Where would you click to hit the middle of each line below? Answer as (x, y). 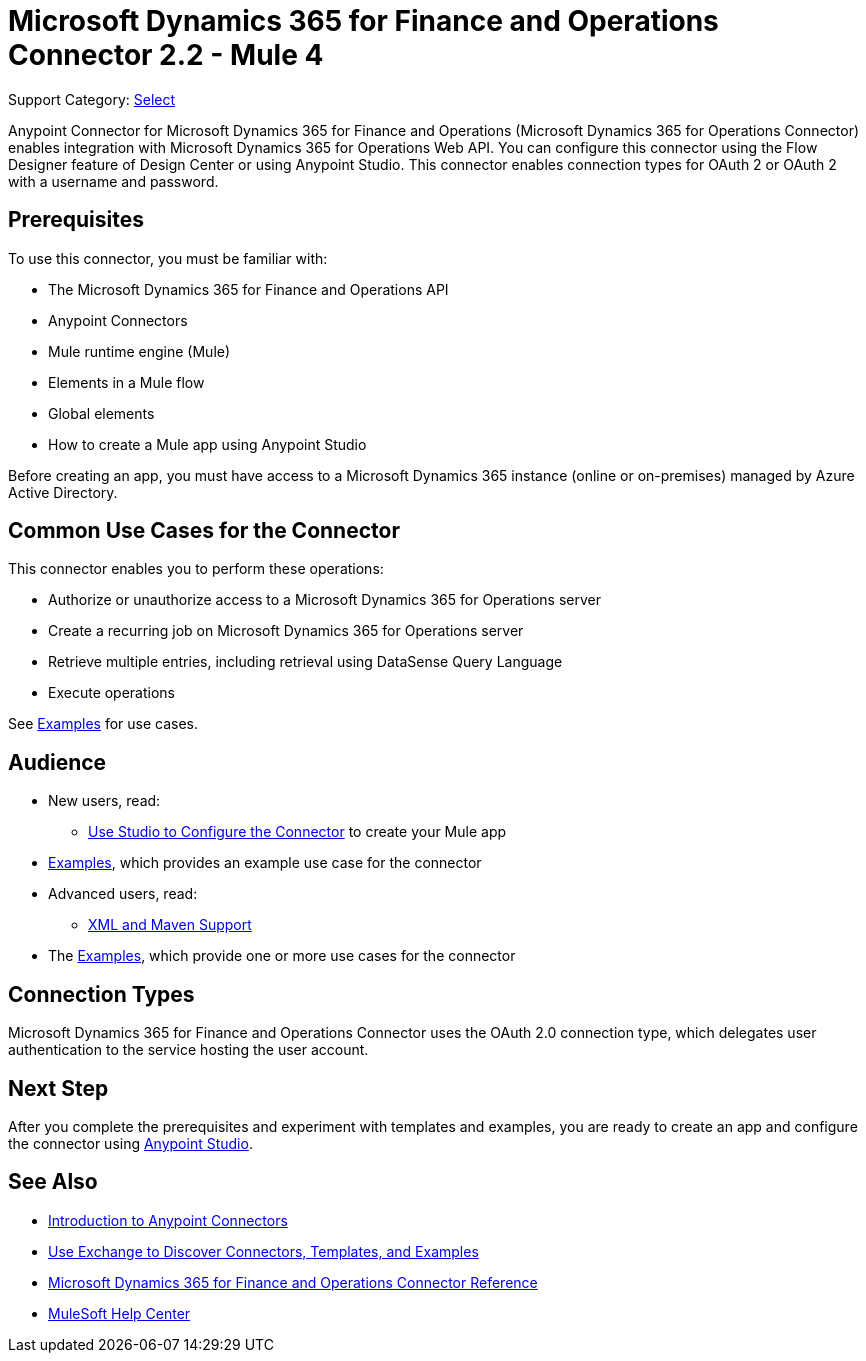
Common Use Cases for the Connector (204, 531)
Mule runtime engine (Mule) (139, 351)
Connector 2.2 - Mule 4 (166, 55)
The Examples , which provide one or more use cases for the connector (282, 956)
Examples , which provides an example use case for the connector (265, 863)
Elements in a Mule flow (126, 382)
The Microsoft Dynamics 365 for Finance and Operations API (248, 289)
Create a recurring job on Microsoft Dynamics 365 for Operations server (286, 631)
